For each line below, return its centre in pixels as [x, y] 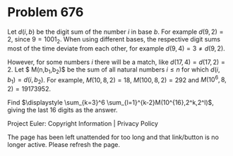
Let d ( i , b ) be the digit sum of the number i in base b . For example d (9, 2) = [115, 32]
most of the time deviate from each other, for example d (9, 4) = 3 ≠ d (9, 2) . [116, 48]
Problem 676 [46, 12]
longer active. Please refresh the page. [64, 144]
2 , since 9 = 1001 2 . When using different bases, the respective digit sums [114, 40]
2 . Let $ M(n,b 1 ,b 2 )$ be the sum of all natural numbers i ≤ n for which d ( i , [114, 70]
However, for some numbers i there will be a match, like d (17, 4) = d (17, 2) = [116, 62]
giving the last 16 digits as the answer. [62, 110]
